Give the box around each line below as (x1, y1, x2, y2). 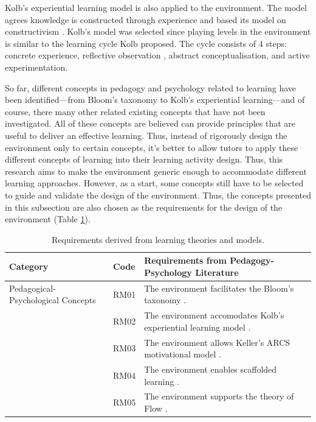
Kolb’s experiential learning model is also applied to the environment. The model (5, 1, 307, 13)
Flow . (144, 402, 168, 415)
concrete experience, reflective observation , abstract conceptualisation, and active (5, 49, 310, 62)
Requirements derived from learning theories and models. (52, 233, 264, 245)
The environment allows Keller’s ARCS (144, 336, 290, 348)
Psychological (9, 294, 59, 306)
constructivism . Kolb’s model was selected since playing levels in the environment (5, 25, 311, 38)
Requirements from (144, 254, 227, 267)
